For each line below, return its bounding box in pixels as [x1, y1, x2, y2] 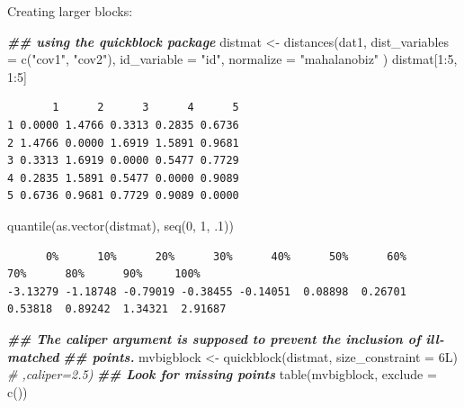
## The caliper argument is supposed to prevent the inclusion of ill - [7, 329, 444, 348]
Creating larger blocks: [7, 2, 133, 20]
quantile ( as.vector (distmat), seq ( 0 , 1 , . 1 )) [7, 215, 234, 234]
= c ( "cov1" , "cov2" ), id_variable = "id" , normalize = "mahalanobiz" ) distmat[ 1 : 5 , [7, 50, 458, 68]
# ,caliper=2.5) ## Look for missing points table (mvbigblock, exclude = [7, 365, 437, 384]
